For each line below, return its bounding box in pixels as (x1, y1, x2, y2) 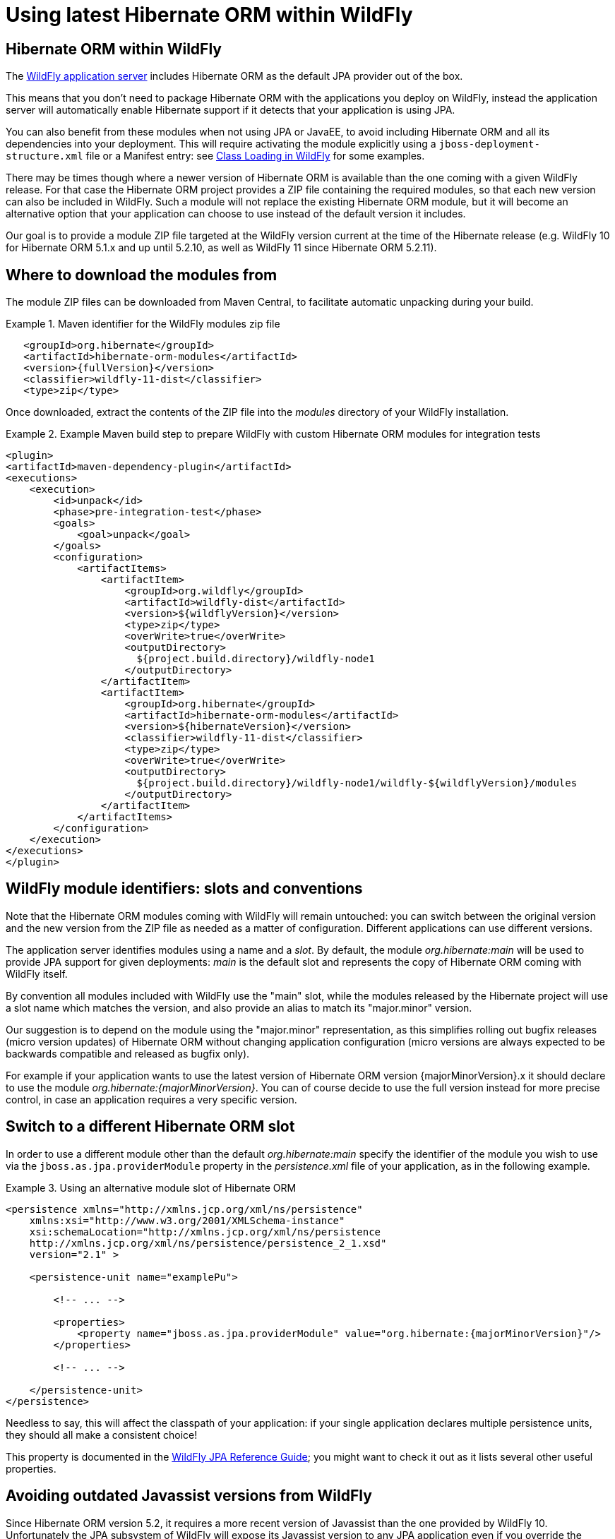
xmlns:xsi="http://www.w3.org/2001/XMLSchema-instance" (29, 1214, 345, 1226)
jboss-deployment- (438, 138, 540, 150)
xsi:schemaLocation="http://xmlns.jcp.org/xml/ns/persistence (29, 1226, 381, 1238)
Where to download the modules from (6, 265, 277, 284)
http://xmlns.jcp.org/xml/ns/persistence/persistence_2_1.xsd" (29, 1237, 387, 1249)
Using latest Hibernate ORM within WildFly (6, 3, 413, 27)
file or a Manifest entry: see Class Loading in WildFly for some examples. (85, 150, 425, 162)
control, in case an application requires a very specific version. (6, 1093, 297, 1106)
